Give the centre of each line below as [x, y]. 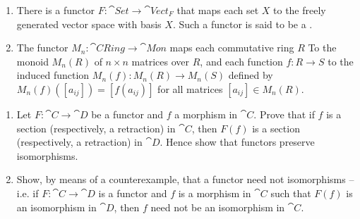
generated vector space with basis [89, 24]
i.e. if [28, 193]
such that [291, 193]
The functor [42, 48]
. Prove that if [284, 114]
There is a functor [56, 10]
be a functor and [127, 114]
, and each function [241, 61]
